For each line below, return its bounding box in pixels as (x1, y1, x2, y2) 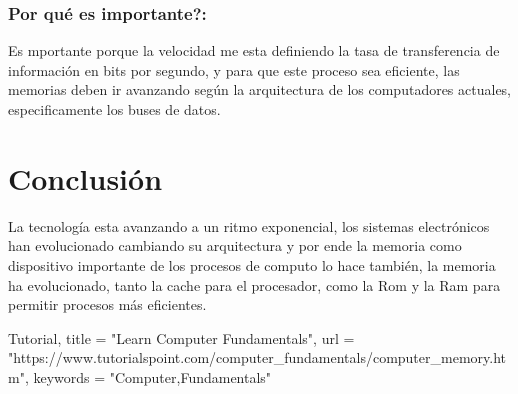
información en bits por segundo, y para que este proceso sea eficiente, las (8, 59, 460, 80)
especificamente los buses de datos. (8, 99, 221, 119)
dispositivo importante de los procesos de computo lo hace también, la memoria (8, 254, 496, 275)
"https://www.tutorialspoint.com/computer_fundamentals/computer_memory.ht (8, 347, 507, 368)
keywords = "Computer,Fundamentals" (33, 366, 272, 387)
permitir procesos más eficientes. (8, 294, 207, 315)
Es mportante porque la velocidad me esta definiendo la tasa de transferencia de (8, 40, 500, 61)
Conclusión (8, 157, 163, 198)
